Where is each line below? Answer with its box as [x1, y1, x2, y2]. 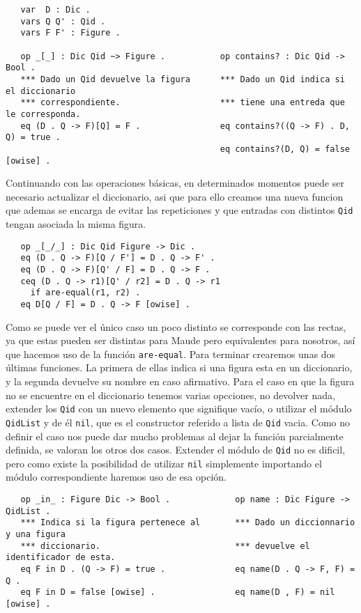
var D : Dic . [20, 5, 91, 15]
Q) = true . [6, 132, 61, 143]
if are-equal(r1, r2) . [30, 288, 141, 298]
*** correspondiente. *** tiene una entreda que [20, 98, 345, 108]
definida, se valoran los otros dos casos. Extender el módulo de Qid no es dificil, [6, 442, 346, 457]
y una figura [6, 529, 66, 539]
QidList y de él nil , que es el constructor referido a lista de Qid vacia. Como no [6, 414, 350, 429]
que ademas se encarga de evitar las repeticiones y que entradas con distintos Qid [6, 203, 353, 217]
